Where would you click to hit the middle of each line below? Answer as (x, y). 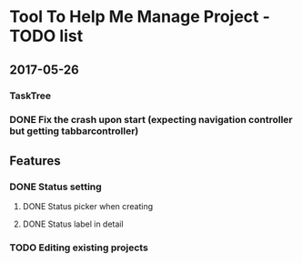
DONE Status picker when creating (88, 207)
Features (35, 161)
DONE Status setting (55, 187)
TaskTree (30, 96)
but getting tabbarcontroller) (74, 131)
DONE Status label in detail (73, 224)
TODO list (46, 36)
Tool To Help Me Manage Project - (140, 17)
